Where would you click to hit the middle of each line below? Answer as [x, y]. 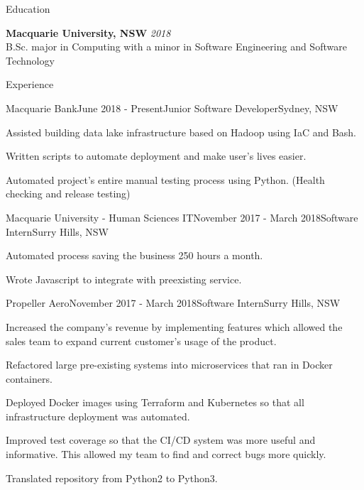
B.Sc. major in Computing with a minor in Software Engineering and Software [176, 47]
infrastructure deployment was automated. [98, 416]
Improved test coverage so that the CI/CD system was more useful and [161, 440]
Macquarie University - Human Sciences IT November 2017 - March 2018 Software [182, 217]
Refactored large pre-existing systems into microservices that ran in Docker [169, 365]
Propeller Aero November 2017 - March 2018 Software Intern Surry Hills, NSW [173, 303]
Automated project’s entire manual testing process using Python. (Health [165, 179]
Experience [30, 84]
